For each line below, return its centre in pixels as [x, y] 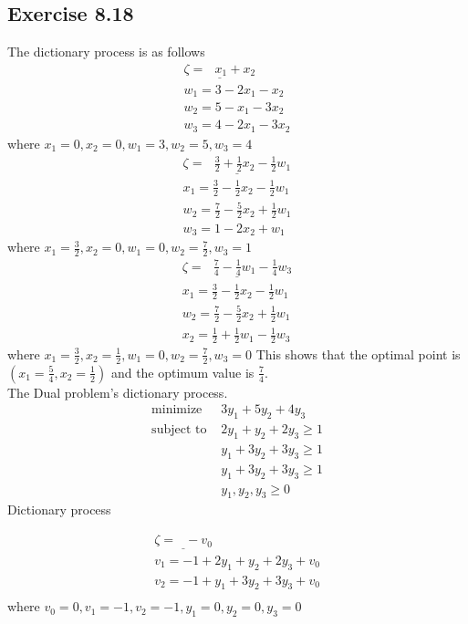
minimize [177, 410]
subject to [179, 430]
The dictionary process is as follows [106, 52]
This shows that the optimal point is [358, 354]
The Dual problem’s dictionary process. [118, 392]
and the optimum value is [182, 372]
